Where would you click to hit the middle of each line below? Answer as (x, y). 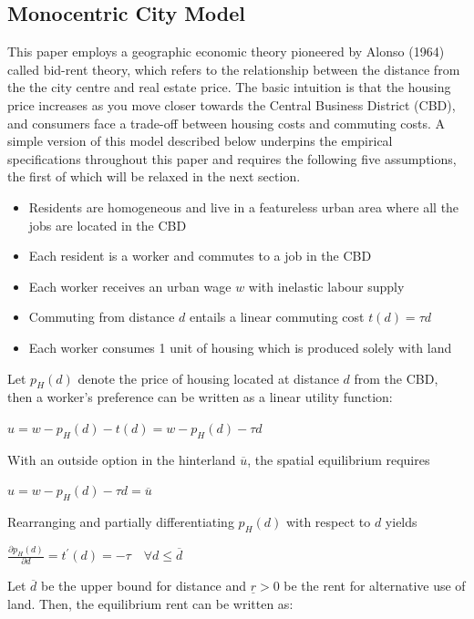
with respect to (328, 522)
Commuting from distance (102, 317)
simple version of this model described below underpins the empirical (200, 141)
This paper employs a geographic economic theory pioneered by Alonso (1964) (226, 52)
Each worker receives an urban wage (130, 286)
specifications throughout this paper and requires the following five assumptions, (232, 158)
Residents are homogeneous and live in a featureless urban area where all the (244, 206)
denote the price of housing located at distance (208, 378)
